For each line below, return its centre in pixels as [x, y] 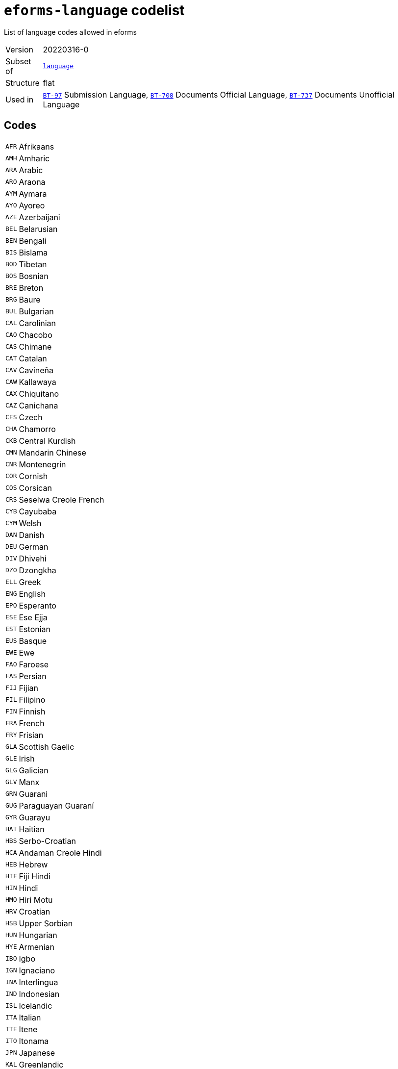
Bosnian [34, 276]
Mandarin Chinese [52, 452]
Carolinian [37, 323]
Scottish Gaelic [47, 747]
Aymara [33, 193]
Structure [23, 83]
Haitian [32, 829]
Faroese [34, 664]
